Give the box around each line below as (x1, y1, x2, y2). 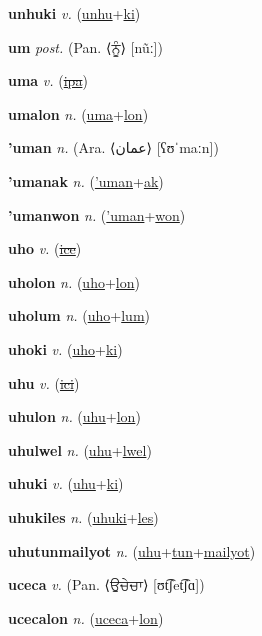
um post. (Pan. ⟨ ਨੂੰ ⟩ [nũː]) (8, 36, 163, 57)
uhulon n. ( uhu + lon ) (8, 406, 141, 427)
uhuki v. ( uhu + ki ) (8, 473, 124, 494)
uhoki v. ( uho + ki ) (8, 338, 123, 359)
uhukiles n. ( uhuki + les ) (8, 506, 159, 527)
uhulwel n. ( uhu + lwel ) (8, 439, 152, 460)
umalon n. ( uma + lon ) (8, 103, 149, 124)
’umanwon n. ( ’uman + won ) (8, 204, 186, 225)
